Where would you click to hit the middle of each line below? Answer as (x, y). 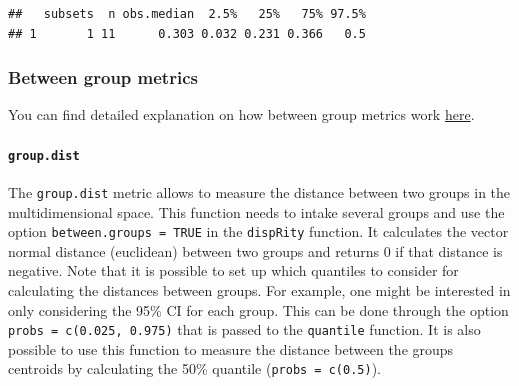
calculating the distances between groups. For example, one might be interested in (259, 289)
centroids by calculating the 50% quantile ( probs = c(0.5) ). (194, 368)
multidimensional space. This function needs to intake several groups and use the (256, 211)
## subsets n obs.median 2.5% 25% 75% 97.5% (187, 14)
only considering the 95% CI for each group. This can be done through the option (258, 309)
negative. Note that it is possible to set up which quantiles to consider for (233, 270)
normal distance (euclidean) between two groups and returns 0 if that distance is (255, 250)
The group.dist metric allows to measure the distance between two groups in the (259, 191)
